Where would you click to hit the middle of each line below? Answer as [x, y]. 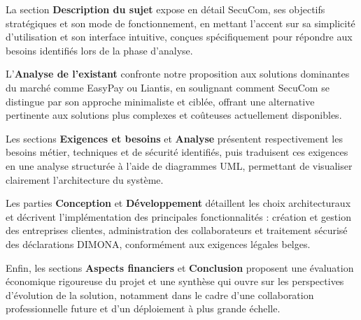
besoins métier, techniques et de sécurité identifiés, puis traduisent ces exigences [177, 152]
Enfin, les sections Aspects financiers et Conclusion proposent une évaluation [180, 267]
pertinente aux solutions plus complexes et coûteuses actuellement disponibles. [174, 115]
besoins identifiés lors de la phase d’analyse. [99, 50]
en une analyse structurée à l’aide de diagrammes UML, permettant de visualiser [179, 165]
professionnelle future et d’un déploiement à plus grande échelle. [143, 308]
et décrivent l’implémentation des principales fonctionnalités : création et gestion [178, 216]
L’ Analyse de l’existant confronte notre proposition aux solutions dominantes [178, 74]
